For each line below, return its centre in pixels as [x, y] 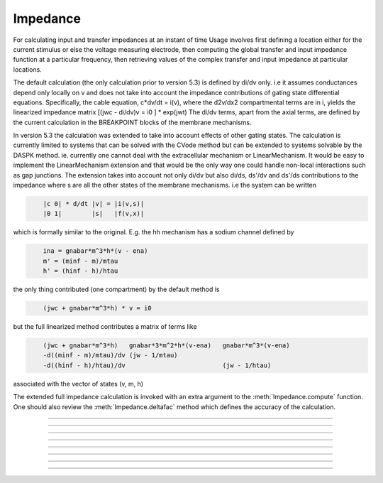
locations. [27, 69]
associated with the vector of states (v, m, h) [78, 384]
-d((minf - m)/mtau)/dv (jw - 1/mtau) [110, 356]
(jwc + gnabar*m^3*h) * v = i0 [97, 308]
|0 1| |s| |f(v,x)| [94, 214]
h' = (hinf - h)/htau [81, 271]
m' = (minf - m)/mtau [81, 261]
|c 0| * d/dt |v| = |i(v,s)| [94, 203]
